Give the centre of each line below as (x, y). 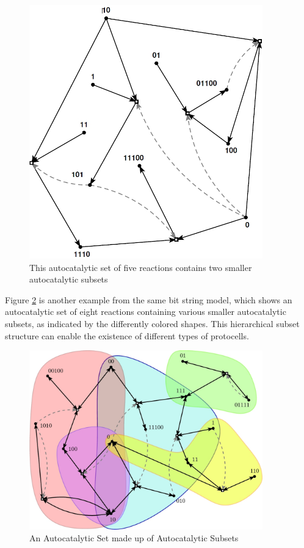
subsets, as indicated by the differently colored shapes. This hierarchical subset (152, 323)
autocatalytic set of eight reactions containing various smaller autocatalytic (146, 312)
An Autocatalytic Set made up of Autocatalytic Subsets (134, 538)
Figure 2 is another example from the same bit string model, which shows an (149, 299)
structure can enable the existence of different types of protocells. (127, 335)
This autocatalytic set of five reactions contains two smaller (141, 267)
